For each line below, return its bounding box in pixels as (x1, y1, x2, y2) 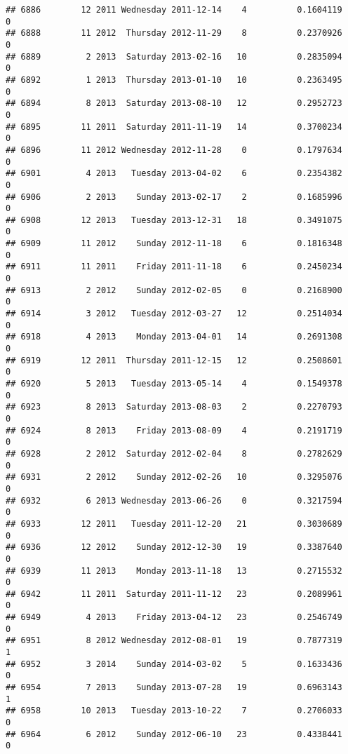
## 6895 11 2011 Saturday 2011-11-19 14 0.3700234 (6, 121, 342, 132)
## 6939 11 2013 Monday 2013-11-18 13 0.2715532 (6, 565, 342, 576)
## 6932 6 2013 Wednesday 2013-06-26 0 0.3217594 (6, 495, 342, 506)
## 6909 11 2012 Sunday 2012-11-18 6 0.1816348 (6, 238, 342, 249)
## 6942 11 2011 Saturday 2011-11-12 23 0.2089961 (6, 588, 342, 599)
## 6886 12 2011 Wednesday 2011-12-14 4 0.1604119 (6, 5, 342, 15)
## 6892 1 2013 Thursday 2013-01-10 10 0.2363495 (6, 74, 342, 85)
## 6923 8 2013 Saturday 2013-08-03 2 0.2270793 (6, 402, 342, 412)
